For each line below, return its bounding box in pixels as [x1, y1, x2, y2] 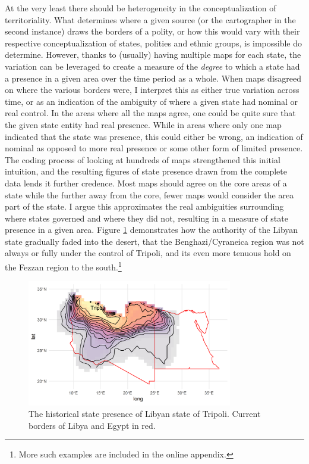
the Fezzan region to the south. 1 [5, 259, 122, 273]
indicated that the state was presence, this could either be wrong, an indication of [5, 130, 303, 142]
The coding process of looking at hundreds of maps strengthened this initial [5, 153, 280, 166]
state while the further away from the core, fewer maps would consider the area [5, 188, 294, 201]
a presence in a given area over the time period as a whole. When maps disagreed [5, 71, 301, 84]
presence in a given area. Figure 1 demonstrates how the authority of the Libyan [5, 223, 298, 236]
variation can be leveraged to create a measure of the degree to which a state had [5, 60, 300, 72]
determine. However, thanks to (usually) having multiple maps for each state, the [5, 48, 301, 61]
